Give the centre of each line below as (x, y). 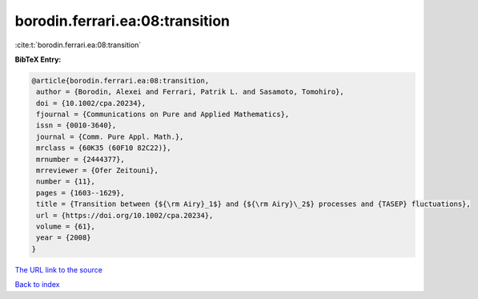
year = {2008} (64, 238)
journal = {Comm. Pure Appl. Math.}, (110, 137)
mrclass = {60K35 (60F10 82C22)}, (104, 148)
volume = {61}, (66, 226)
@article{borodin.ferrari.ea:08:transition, (121, 81)
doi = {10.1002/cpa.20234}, (91, 103)
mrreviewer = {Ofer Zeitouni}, (98, 171)
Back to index (37, 285)
